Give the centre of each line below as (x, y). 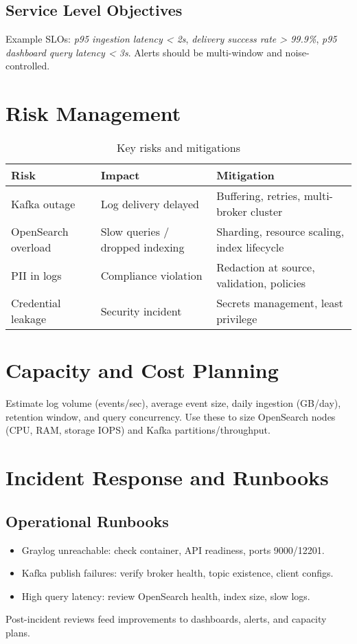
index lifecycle (250, 247)
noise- (297, 52)
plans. (18, 632)
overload (31, 247)
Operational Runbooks (87, 521)
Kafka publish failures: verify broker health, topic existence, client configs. (177, 573)
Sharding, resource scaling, (280, 232)
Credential (36, 303)
